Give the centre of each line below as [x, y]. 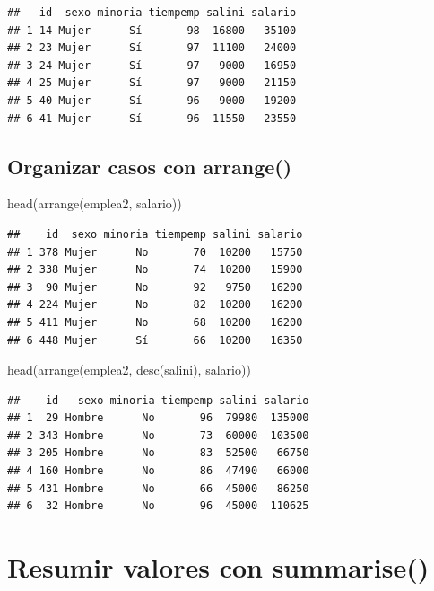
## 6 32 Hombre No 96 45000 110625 [158, 506]
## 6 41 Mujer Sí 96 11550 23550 [152, 118]
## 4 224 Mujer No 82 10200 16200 [155, 305]
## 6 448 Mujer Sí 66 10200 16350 [155, 340]
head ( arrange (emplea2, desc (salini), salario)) [129, 370]
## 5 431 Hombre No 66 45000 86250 [158, 488]
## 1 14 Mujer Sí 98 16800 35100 [152, 30]
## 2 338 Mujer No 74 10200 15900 [155, 270]
